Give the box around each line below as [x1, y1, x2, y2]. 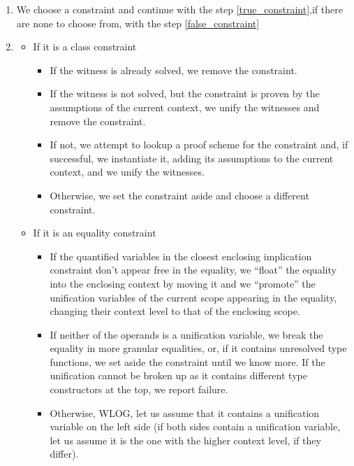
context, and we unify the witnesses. [50, 164, 205, 179]
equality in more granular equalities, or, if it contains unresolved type [50, 341, 347, 355]
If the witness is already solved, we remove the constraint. [50, 62, 297, 77]
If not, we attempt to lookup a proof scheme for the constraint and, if [50, 137, 348, 152]
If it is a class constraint [33, 39, 137, 54]
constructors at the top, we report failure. [50, 382, 228, 397]
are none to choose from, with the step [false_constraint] [16, 15, 260, 30]
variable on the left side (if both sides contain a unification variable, [50, 419, 341, 434]
